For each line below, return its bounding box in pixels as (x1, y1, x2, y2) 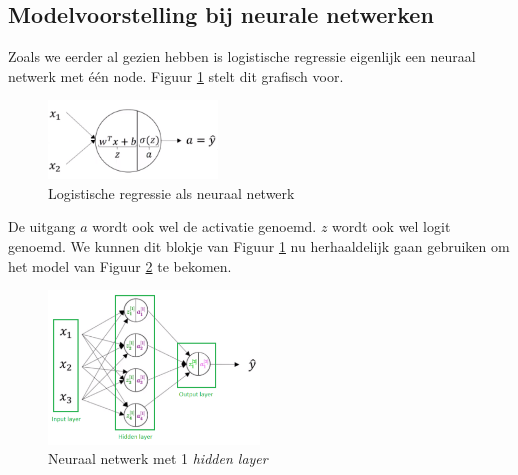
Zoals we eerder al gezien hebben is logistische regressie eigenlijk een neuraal (8, 46, 476, 67)
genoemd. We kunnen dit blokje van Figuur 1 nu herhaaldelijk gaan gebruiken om (8, 235, 510, 256)
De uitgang (8, 216, 76, 237)
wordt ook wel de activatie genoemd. (92, 216, 317, 237)
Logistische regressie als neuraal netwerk (48, 182, 295, 203)
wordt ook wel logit (332, 216, 451, 237)
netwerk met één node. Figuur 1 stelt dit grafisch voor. (8, 65, 344, 86)
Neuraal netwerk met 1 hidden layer (48, 448, 268, 469)
